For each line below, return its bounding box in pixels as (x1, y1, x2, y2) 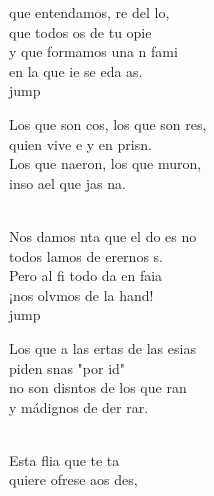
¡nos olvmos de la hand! (9, 284, 154, 305)
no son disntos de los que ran (9, 377, 187, 398)
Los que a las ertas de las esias (9, 337, 196, 358)
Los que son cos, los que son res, (9, 113, 207, 134)
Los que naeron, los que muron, (9, 153, 202, 174)
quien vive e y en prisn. (9, 133, 152, 154)
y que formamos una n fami (9, 41, 178, 62)
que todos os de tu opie (9, 21, 152, 42)
